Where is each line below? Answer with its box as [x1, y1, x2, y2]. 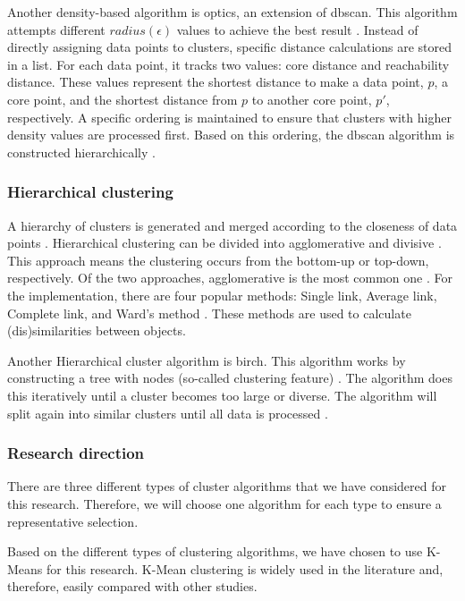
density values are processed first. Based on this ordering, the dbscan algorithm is [7, 125, 455, 144]
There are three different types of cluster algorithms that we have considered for [7, 477, 446, 495]
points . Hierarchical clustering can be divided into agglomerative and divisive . [7, 233, 442, 252]
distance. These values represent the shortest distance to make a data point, [7, 72, 424, 91]
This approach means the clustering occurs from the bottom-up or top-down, [7, 250, 429, 269]
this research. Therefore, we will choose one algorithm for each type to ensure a [7, 494, 442, 512]
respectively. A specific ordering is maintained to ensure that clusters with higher [7, 107, 452, 126]
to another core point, [251, 89, 372, 108]
